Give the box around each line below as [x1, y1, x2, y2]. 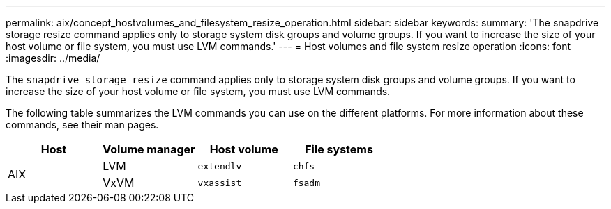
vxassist [197, 177, 242, 188]
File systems [305, 142, 373, 156]
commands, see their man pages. [6, 119, 159, 131]
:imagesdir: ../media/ [6, 52, 100, 64]
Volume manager [103, 142, 195, 156]
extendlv [197, 160, 242, 172]
